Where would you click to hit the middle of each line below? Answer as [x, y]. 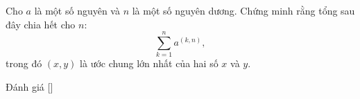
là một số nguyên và [77, 10]
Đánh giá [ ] [29, 86]
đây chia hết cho [41, 24]
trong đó [24, 63]
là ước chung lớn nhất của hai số [149, 63]
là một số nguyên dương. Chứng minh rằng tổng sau [243, 10]
